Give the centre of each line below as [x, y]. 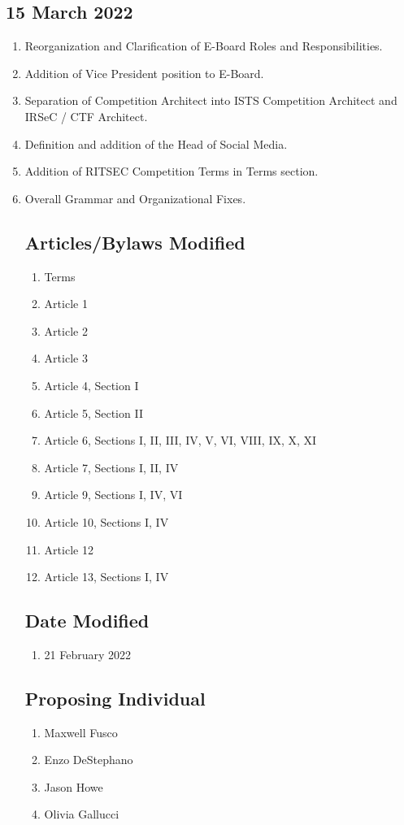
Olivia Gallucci [82, 814]
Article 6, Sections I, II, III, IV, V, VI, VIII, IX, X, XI [180, 440]
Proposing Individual [115, 698]
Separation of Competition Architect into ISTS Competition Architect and [211, 100]
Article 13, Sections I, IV [106, 577]
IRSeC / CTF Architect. [86, 116]
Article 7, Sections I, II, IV [111, 467]
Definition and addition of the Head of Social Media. [156, 143]
